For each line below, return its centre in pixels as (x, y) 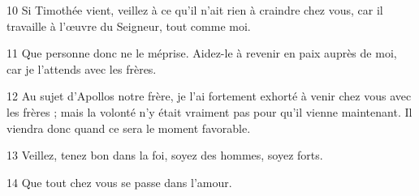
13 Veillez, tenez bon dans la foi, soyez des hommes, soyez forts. (165, 155)
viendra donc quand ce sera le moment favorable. (129, 128)
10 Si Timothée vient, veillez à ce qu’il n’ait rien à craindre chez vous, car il (195, 10)
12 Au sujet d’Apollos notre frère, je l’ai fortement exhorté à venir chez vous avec (209, 96)
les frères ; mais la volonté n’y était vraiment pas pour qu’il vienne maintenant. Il (209, 111)
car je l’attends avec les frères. (82, 68)
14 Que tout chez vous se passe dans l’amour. (119, 182)
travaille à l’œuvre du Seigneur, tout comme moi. (129, 26)
